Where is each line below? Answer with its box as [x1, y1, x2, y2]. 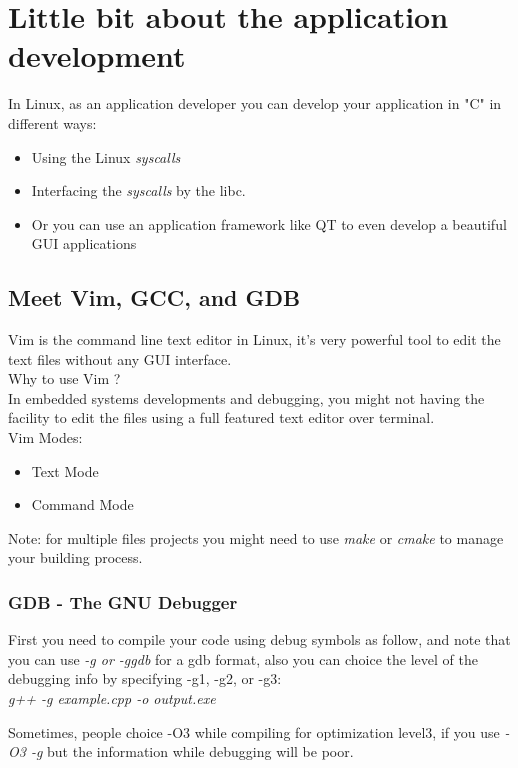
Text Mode [31, 460, 99, 481]
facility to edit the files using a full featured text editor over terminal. [8, 407, 435, 428]
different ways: [8, 112, 97, 133]
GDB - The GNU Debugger [8, 589, 238, 614]
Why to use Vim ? [8, 368, 121, 389]
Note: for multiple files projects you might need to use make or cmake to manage [8, 527, 504, 548]
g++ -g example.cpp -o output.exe [8, 688, 216, 709]
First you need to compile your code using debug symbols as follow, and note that [8, 629, 511, 650]
